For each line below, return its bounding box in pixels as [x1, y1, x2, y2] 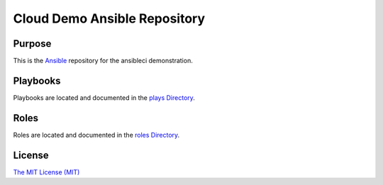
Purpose [13, 38, 52, 50]
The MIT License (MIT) [13, 167, 80, 176]
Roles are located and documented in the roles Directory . [13, 130, 180, 139]
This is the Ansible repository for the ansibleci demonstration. [13, 57, 193, 65]
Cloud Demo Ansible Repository [13, 11, 206, 26]
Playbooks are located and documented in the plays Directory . [13, 93, 195, 102]
